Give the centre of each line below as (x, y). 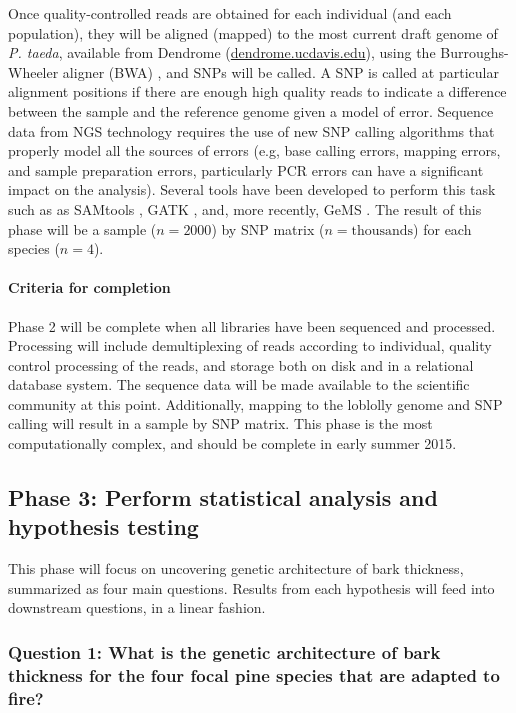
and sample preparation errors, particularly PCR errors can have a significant (246, 169)
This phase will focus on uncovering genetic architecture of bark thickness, (236, 568)
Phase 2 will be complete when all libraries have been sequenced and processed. (252, 325)
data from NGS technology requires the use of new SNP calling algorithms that (251, 130)
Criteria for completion (89, 287)
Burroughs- (474, 52)
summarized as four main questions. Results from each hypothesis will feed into (251, 587)
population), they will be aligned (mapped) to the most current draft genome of (253, 32)
